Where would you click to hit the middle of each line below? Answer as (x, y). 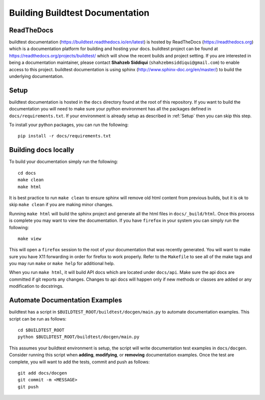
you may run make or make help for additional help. (62, 264)
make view (29, 239)
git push (28, 387)
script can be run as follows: (38, 319)
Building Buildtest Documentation (79, 13)
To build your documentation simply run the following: (64, 161)
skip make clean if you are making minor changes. (61, 205)
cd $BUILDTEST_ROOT (41, 330)
